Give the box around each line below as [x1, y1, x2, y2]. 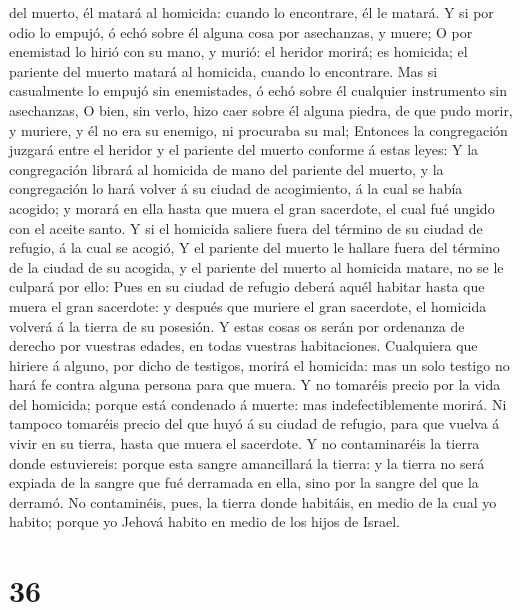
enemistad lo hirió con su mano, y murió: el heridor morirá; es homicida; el [9, 41, 468, 62]
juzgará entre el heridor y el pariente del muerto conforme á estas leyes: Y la [9, 139, 479, 160]
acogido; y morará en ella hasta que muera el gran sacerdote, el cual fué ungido [9, 197, 495, 218]
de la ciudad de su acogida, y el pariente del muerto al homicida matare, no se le [9, 256, 504, 277]
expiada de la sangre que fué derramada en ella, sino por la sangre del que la [9, 472, 479, 493]
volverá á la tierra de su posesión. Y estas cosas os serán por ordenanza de [9, 315, 465, 336]
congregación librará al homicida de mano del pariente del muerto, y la [9, 158, 444, 179]
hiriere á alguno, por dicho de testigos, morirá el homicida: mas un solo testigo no [9, 354, 510, 375]
